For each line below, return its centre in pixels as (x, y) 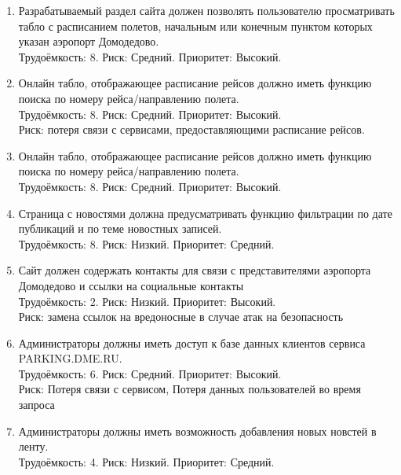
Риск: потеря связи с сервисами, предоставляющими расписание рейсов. (191, 129)
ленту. (33, 446)
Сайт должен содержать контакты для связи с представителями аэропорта (195, 270)
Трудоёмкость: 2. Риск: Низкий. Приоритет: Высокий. (147, 301)
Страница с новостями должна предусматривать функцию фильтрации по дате (205, 213)
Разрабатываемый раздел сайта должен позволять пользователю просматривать (206, 10)
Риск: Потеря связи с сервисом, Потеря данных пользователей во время (190, 389)
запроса (36, 405)
